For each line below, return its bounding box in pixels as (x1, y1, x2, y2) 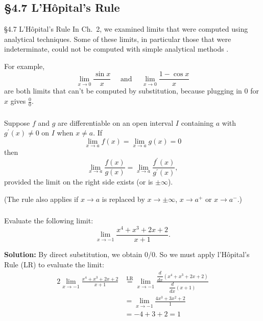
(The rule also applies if (4, 193, 79, 204)
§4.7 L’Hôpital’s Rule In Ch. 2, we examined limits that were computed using (4, 24, 248, 34)
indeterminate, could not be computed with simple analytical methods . (4, 43, 229, 54)
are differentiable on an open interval (58, 117, 174, 128)
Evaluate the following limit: (4, 215, 93, 226)
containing (181, 117, 214, 128)
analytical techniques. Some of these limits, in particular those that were (4, 33, 231, 44)
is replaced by (102, 193, 145, 204)
